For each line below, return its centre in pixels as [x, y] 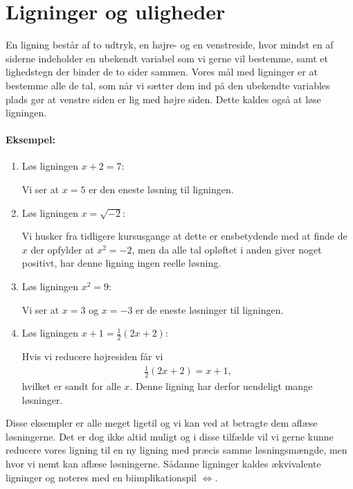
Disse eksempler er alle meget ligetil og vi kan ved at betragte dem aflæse [162, 423]
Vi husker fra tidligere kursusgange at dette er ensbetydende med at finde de [184, 236]
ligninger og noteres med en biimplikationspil [101, 477]
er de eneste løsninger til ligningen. [210, 309]
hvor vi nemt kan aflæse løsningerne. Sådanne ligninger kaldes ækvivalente [163, 463]
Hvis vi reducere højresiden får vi [92, 356]
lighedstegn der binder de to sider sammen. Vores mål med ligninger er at [162, 72]
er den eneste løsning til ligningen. [161, 189]
